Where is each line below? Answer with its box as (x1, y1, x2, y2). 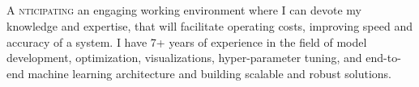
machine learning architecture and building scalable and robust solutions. (28, 64, 391, 81)
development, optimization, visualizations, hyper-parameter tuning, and (6, 49, 362, 66)
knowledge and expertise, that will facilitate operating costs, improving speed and (6, 17, 413, 34)
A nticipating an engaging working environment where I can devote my (6, 2, 361, 19)
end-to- (366, 49, 401, 66)
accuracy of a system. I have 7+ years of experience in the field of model (6, 33, 367, 50)
